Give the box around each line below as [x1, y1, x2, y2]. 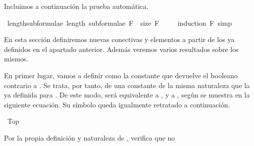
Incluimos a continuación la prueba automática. [4, 1, 149, 11]
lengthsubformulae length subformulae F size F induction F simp [7, 17, 232, 28]
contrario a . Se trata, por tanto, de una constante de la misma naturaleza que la [4, 80, 250, 90]
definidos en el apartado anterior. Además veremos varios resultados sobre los [4, 44, 239, 54]
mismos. [4, 53, 29, 64]
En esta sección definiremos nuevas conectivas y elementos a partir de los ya [4, 34, 235, 45]
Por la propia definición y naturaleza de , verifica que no [4, 132, 175, 143]
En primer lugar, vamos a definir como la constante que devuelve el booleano [4, 70, 238, 80]
